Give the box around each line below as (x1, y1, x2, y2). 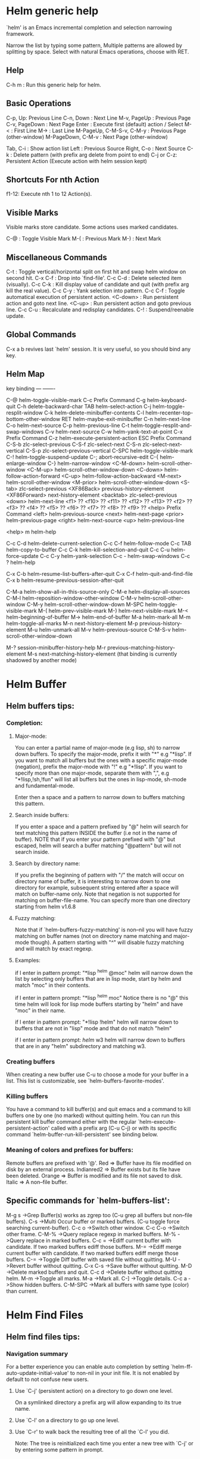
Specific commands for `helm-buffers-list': (6, 1196, 170, 1206)
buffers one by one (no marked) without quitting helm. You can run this (6, 1112, 180, 1119)
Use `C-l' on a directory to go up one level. (14, 1417, 120, 1424)
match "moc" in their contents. (14, 981, 90, 989)
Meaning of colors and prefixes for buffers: (6, 1146, 134, 1154)
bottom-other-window (6, 415, 61, 422)
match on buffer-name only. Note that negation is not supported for (14, 890, 180, 897)
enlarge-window (6, 460, 46, 467)
